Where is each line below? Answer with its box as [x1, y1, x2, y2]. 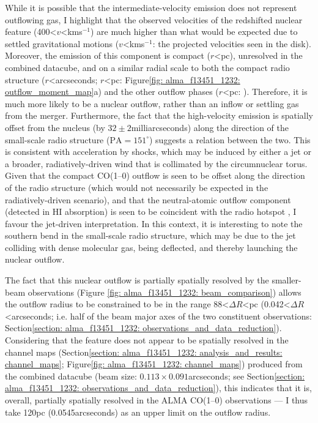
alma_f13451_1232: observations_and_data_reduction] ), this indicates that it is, [5, 381, 312, 394]
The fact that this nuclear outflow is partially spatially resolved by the [5, 274, 269, 286]
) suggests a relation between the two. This [149, 133, 311, 146]
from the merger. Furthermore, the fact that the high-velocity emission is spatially [5, 109, 313, 122]
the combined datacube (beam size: [5, 369, 137, 382]
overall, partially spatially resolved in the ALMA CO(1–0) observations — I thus [5, 394, 308, 406]
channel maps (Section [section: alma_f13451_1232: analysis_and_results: [5, 345, 283, 358]
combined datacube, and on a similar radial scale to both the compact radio [5, 61, 290, 73]
